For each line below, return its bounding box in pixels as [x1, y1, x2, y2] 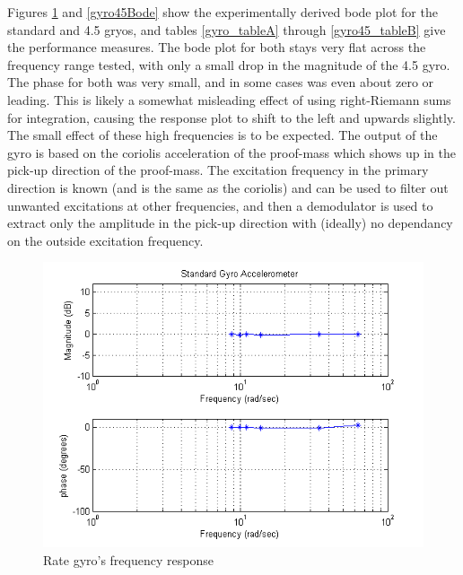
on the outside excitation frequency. [7, 231, 204, 249]
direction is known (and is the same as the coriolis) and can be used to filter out [7, 178, 449, 196]
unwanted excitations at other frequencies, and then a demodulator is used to [7, 196, 433, 214]
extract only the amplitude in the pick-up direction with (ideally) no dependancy [7, 213, 453, 232]
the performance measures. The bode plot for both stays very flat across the [7, 38, 426, 57]
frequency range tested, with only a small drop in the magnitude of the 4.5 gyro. [7, 55, 450, 74]
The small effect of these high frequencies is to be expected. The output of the [7, 126, 438, 144]
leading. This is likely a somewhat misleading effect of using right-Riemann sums [7, 90, 451, 109]
